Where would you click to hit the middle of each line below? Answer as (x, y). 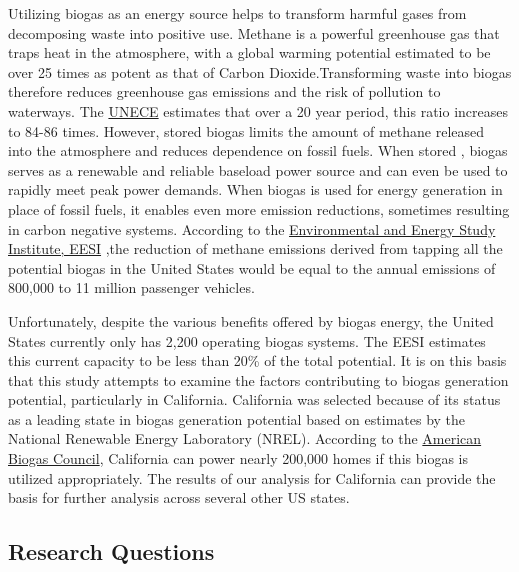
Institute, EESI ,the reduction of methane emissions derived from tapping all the (255, 248)
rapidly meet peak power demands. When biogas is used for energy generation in (255, 189)
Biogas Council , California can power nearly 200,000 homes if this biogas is (238, 458)
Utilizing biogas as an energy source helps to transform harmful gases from (237, 13)
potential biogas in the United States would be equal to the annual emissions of (252, 267)
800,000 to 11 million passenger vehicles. (131, 287)
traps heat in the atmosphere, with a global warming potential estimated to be (249, 52)
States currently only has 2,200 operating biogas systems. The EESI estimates (247, 340)
